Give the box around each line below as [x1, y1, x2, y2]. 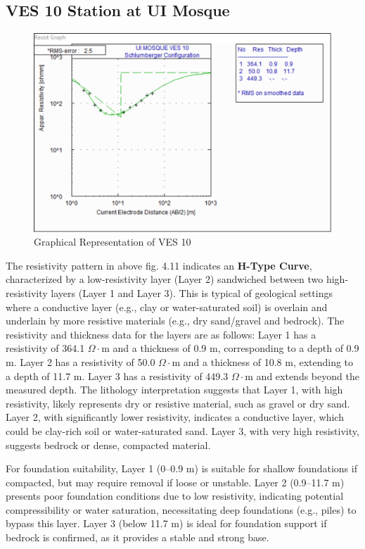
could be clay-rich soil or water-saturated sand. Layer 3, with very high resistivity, [6, 423, 359, 438]
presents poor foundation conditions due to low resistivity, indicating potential [6, 488, 344, 503]
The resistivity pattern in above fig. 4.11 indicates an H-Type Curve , [6, 258, 312, 272]
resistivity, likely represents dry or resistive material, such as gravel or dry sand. [6, 396, 350, 410]
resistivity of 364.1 [6, 341, 85, 355]
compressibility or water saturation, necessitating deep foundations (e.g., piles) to [6, 502, 357, 517]
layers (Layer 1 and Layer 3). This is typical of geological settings [51, 285, 333, 300]
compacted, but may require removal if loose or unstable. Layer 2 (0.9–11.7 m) [6, 474, 345, 489]
